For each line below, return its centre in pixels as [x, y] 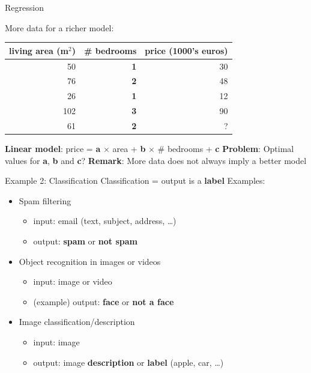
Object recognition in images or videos [90, 261]
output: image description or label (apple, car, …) [128, 362]
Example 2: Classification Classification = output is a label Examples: [135, 180]
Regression [24, 7]
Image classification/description [77, 322]
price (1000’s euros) [186, 50]
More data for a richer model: [59, 27]
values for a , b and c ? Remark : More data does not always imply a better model [156, 160]
